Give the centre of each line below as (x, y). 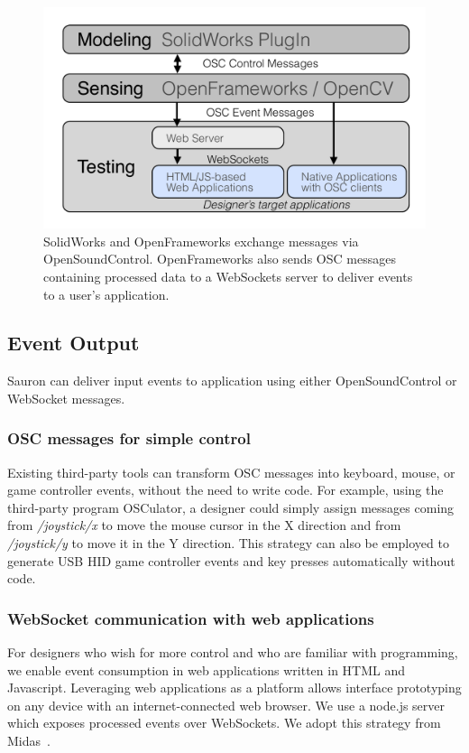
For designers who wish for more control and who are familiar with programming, (233, 652)
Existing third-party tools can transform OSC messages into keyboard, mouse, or (231, 472)
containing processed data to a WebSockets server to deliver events (228, 276)
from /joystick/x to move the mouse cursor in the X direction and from (204, 525)
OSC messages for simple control (129, 438)
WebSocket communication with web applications (191, 618)
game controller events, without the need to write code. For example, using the (225, 490)
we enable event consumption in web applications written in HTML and (206, 669)
